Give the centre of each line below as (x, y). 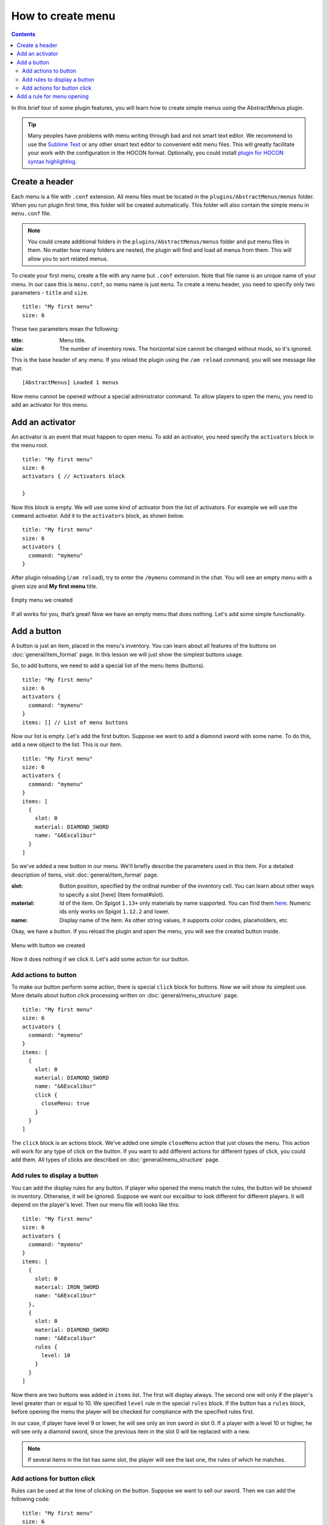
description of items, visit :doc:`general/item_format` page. (85, 875)
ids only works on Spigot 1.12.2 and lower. (115, 911)
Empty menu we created (42, 600)
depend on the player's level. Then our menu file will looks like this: (95, 1205)
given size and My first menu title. (55, 586)
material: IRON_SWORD (67, 1287)
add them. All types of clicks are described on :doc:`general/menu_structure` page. (115, 1160)
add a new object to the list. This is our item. (67, 745)
